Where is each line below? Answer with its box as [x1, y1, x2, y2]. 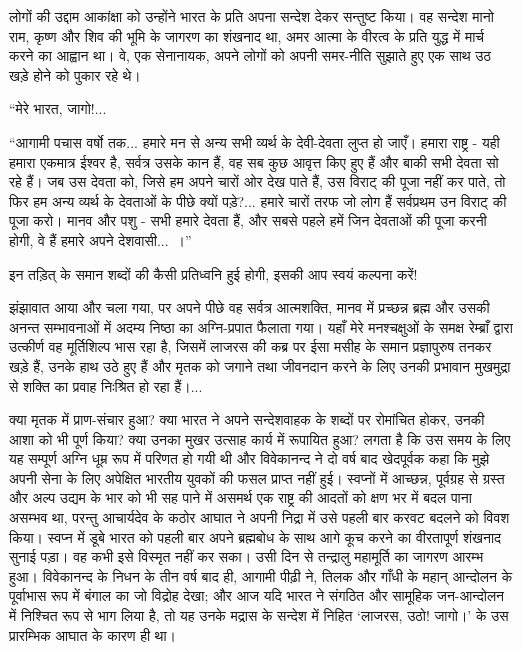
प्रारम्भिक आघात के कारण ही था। [9, 624, 177, 645]
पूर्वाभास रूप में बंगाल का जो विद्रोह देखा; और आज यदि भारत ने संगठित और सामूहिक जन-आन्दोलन [9, 585, 505, 606]
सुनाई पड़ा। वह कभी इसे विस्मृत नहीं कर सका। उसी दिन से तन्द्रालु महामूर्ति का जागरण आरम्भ [9, 546, 484, 567]
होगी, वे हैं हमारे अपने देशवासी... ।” [9, 229, 192, 250]
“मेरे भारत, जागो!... [9, 98, 107, 119]
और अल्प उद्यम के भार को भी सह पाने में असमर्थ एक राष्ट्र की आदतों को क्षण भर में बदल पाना [9, 487, 472, 508]
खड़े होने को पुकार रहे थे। [9, 64, 141, 85]
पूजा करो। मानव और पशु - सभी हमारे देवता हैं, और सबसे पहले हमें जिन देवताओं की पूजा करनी [9, 210, 487, 231]
